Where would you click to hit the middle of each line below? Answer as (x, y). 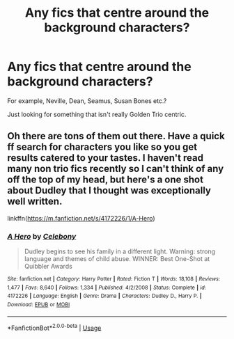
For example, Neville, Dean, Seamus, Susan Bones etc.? (87, 101)
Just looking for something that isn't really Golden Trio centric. (97, 114)
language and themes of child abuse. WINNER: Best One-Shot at (117, 259)
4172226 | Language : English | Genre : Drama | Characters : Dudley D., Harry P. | (104, 296)
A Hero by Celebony (42, 236)
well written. (35, 202)
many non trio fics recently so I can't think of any (116, 169)
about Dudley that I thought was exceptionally (109, 190)
